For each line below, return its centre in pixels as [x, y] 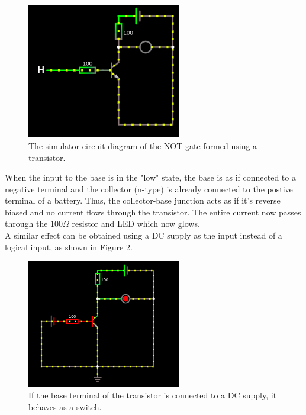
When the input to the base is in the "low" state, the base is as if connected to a [150, 177]
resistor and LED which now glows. [136, 223]
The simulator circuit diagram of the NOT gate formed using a [143, 145]
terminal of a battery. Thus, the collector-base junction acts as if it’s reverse [143, 200]
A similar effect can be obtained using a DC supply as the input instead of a [144, 235]
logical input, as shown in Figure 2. [69, 247]
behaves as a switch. [65, 406]
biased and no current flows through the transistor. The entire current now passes [153, 212]
